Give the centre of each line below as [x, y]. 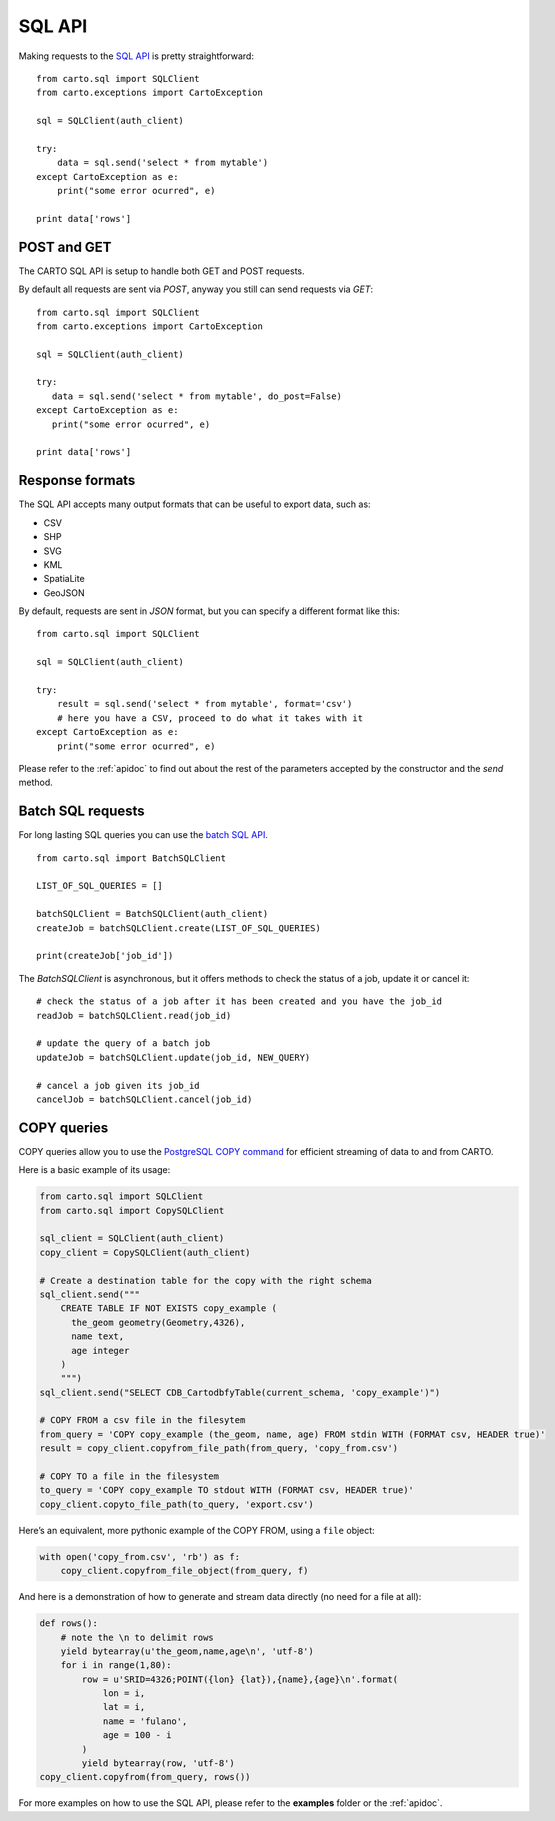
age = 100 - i [137, 1735]
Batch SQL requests [81, 811]
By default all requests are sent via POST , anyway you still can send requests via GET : [196, 289]
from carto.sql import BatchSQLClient [131, 858]
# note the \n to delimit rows [137, 1637]
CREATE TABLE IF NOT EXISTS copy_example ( [168, 1308]
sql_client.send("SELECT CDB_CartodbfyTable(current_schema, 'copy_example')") [240, 1392]
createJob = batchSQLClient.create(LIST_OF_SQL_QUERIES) [179, 928]
